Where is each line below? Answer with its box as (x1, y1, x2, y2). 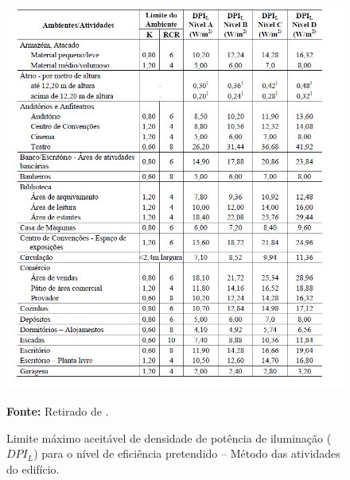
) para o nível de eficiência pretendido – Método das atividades (33, 445, 340, 462)
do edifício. (6, 460, 60, 477)
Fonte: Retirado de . (6, 403, 109, 420)
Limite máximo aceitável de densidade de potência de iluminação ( (6, 429, 332, 446)
